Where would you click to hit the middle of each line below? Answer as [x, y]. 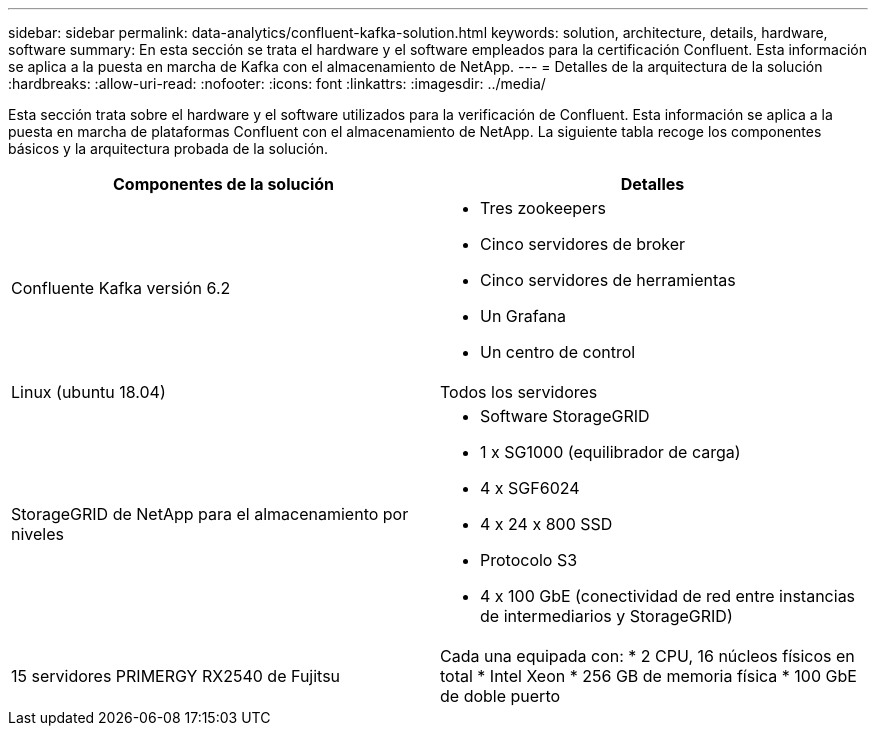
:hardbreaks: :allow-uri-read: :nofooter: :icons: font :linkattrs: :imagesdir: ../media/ [277, 83]
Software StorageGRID [565, 416]
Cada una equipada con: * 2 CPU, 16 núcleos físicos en [647, 656]
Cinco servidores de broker [583, 244]
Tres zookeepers [543, 208]
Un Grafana [523, 316]
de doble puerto [500, 696]
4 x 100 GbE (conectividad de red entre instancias [668, 596]
